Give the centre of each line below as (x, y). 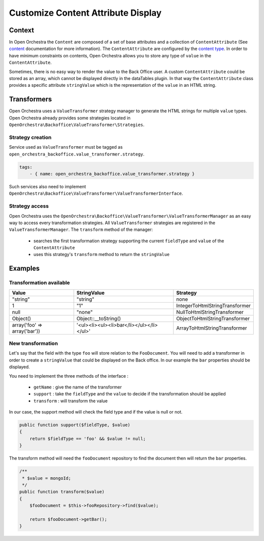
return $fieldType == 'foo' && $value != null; (88, 438)
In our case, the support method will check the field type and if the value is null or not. (96, 412)
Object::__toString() (99, 318)
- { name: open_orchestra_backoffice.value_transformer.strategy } (112, 174)
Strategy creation (30, 137)
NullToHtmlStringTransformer (210, 312)
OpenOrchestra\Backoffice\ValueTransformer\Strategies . (77, 125)
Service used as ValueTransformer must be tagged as (66, 147)
